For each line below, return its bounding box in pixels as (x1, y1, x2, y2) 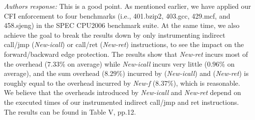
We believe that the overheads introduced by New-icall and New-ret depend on (4, 87, 241, 97)
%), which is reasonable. (168, 77, 240, 88)
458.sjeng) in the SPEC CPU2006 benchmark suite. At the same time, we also (4, 20, 240, 30)
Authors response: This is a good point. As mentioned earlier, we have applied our (4, 1, 251, 11)
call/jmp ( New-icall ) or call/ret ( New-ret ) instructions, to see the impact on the (4, 39, 244, 49)
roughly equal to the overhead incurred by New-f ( (4, 77, 156, 88)
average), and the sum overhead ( (4, 68, 105, 78)
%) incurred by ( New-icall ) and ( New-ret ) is (116, 68, 249, 78)
